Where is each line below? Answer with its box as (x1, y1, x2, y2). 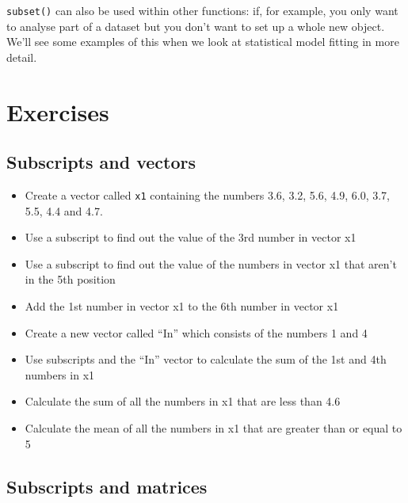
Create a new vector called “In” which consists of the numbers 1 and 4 (25, 324, 368, 341)
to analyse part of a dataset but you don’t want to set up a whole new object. (6, 17, 385, 34)
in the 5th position (25, 271, 116, 288)
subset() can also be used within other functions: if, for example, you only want (6, 2, 398, 18)
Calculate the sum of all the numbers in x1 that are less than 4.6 (25, 393, 341, 410)
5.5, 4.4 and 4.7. (25, 202, 103, 219)
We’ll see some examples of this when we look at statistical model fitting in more (6, 33, 399, 50)
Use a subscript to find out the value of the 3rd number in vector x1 (25, 229, 357, 246)
